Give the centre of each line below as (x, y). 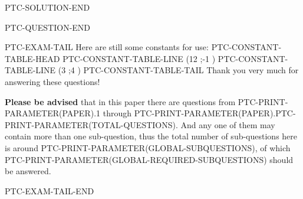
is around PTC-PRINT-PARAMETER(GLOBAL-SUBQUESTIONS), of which (148, 147)
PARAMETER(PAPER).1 (53, 113)
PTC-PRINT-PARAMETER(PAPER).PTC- (215, 113)
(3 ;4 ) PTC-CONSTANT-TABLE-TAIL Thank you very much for (178, 70)
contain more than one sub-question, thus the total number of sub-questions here (151, 136)
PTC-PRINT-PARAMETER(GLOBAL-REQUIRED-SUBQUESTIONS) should (149, 159)
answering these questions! (52, 81)
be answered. (28, 171)
